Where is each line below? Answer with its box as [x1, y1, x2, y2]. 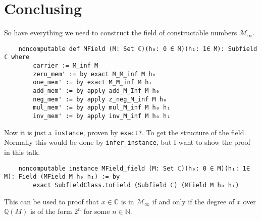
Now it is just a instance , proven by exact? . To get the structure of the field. [4, 127, 246, 137]
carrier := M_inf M [33, 62, 98, 70]
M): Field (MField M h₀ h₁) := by [4, 173, 120, 181]
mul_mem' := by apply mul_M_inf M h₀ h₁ [33, 104, 171, 112]
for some [83, 206, 110, 216]
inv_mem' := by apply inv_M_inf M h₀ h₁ [33, 112, 171, 120]
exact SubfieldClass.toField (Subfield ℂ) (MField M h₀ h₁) [33, 181, 239, 189]
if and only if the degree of [152, 196, 235, 206]
